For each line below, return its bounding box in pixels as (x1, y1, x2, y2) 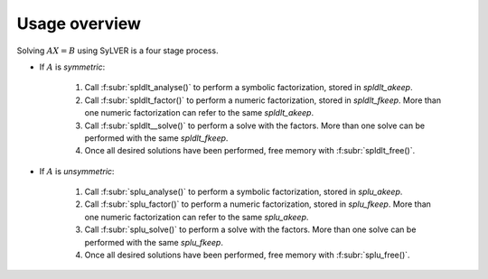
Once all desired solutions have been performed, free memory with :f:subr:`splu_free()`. (84, 249, 410, 261)
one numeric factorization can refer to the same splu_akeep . (84, 211, 309, 222)
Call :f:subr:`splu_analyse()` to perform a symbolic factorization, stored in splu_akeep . (84, 186, 403, 198)
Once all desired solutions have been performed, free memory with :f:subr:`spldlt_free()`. (84, 145, 416, 156)
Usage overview (16, 14, 142, 33)
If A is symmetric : (39, 61, 106, 72)
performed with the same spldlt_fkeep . (84, 132, 229, 144)
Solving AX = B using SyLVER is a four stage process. (16, 45, 219, 56)
